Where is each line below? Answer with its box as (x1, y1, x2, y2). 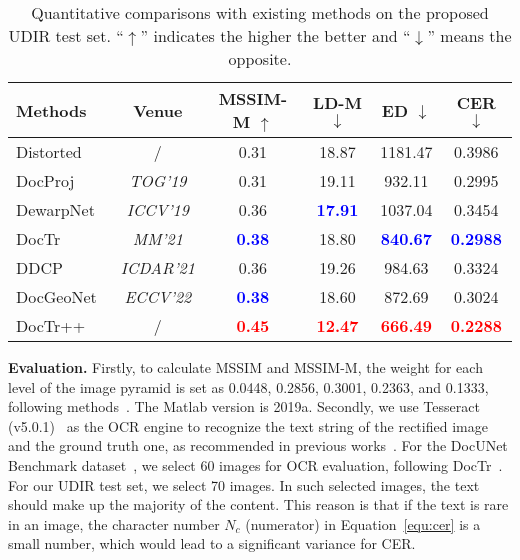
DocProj (16, 169, 75, 192)
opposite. (228, 47, 292, 70)
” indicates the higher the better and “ (140, 24, 411, 47)
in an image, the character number (8, 513, 220, 534)
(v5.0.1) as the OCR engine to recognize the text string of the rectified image (8, 415, 488, 436)
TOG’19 (129, 169, 187, 192)
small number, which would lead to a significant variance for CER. (8, 533, 416, 554)
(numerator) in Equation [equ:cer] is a (245, 513, 481, 534)
